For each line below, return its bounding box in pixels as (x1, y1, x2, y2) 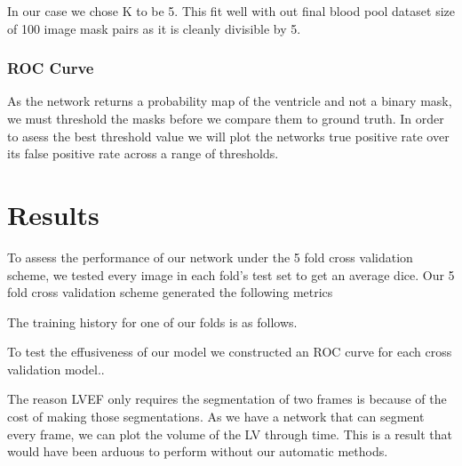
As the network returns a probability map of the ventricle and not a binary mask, (7, 92, 452, 110)
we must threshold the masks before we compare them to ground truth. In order (7, 109, 444, 127)
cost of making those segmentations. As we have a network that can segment (7, 407, 425, 426)
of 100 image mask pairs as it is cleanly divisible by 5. (7, 19, 301, 37)
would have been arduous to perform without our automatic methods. (7, 442, 388, 461)
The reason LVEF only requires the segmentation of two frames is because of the (7, 390, 447, 408)
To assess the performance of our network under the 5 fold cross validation (7, 247, 413, 266)
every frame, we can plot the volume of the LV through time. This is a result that (7, 424, 453, 443)
